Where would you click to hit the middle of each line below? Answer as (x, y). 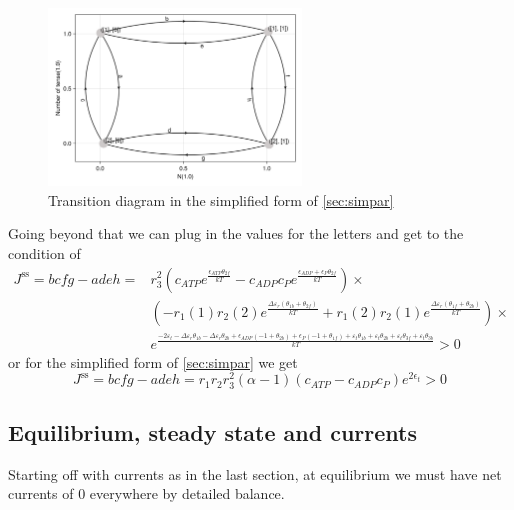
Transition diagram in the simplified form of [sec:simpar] (221, 199)
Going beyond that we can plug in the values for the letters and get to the (236, 233)
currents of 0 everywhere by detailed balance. (146, 493)
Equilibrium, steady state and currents (212, 431)
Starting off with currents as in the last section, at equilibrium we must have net (255, 473)
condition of (44, 252)
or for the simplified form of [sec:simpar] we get (153, 361)
